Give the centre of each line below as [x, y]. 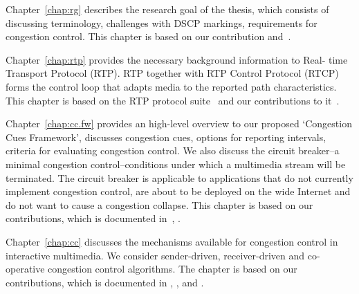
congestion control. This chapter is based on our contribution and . [148, 36]
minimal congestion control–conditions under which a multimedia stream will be [176, 164]
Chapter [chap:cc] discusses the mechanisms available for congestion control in [172, 241]
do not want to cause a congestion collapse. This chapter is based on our [159, 204]
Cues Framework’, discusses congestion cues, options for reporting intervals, [166, 137]
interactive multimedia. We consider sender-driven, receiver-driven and [155, 255]
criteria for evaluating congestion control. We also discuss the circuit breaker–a [173, 150]
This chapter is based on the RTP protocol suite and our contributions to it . [173, 100]
